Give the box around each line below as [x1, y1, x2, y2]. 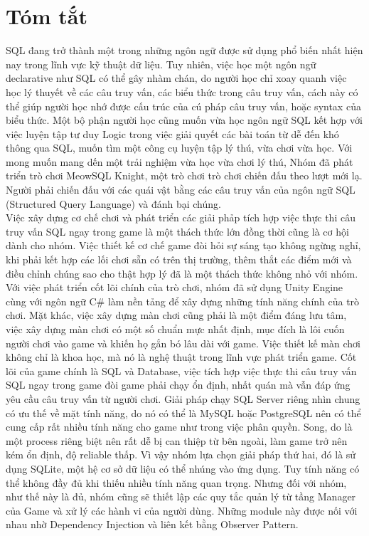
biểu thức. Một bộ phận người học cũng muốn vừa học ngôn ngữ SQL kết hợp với [6, 112, 363, 127]
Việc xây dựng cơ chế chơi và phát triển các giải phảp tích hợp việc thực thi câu [6, 210, 355, 225]
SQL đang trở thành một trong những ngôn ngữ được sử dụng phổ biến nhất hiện [6, 43, 363, 58]
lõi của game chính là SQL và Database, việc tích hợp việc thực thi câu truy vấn [6, 363, 357, 378]
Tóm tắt [6, 1, 87, 31]
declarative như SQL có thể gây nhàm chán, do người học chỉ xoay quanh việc [6, 70, 347, 85]
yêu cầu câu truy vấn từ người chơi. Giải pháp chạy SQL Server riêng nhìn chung [6, 391, 360, 406]
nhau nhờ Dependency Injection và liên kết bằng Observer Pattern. [6, 517, 299, 532]
